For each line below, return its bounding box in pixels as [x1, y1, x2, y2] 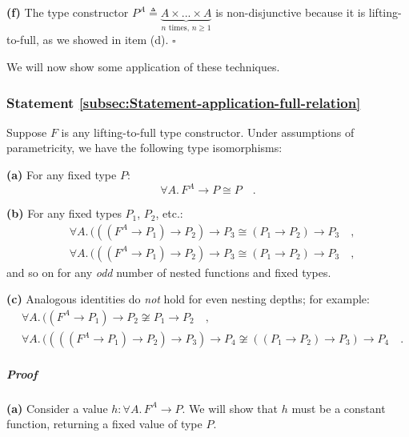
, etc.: [155, 205, 183, 222]
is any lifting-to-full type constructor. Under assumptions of [61, 123, 355, 140]
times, [168, 23, 190, 32]
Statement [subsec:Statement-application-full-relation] [6, 92, 361, 112]
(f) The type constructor [6, 4, 129, 20]
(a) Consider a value [6, 399, 108, 416]
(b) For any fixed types [6, 205, 122, 222]
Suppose [6, 123, 47, 140]
